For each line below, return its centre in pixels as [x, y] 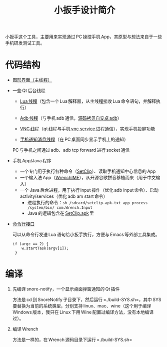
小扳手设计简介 [85, 10]
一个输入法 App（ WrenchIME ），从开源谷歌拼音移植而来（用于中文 [88, 178]
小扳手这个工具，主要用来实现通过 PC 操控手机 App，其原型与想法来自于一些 [84, 37]
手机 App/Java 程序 [32, 161]
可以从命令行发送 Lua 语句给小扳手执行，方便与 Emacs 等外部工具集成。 [86, 235]
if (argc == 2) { [30, 244]
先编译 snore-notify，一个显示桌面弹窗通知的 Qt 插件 [66, 289]
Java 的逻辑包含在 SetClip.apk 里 [60, 213]
